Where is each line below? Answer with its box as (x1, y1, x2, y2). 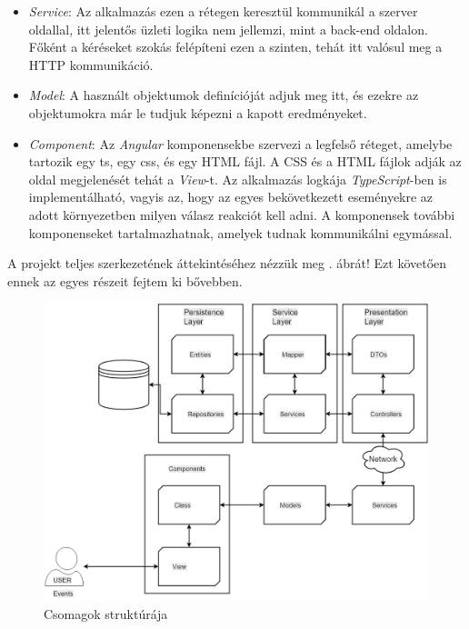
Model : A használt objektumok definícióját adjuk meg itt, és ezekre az (28, 85, 419, 105)
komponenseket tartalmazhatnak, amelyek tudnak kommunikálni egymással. (28, 223, 453, 242)
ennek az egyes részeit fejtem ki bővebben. (7, 271, 243, 290)
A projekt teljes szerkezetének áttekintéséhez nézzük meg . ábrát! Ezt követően (7, 254, 447, 273)
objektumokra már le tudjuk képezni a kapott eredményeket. (28, 103, 367, 122)
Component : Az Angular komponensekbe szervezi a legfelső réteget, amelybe (28, 134, 453, 153)
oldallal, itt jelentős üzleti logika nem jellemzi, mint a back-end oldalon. (28, 19, 428, 38)
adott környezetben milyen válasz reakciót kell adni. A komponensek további (28, 205, 455, 224)
